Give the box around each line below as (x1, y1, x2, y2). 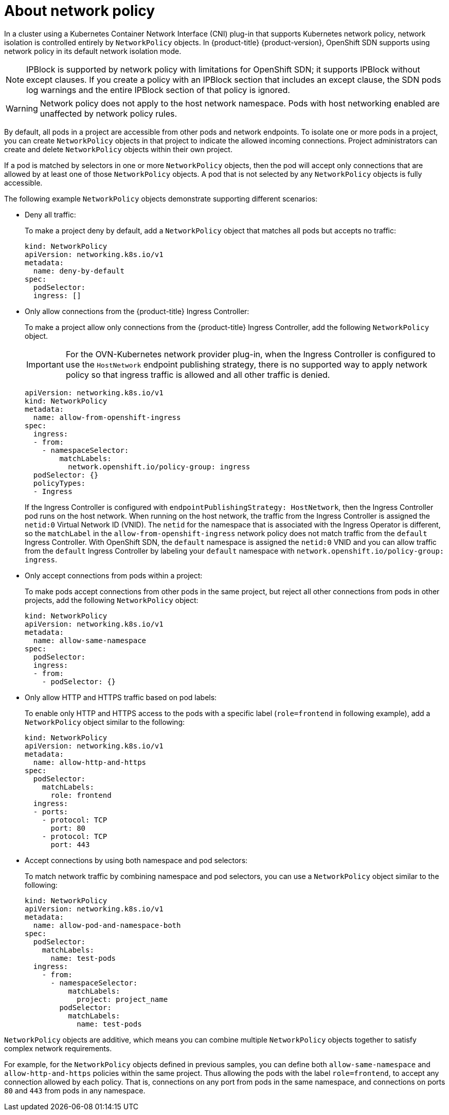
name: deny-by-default (33, 266, 124, 275)
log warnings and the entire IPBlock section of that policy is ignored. (26, 84, 290, 95)
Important (26, 359, 64, 370)
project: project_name (77, 995, 168, 1003)
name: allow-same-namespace (33, 636, 147, 645)
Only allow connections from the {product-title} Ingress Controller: (25, 306, 249, 316)
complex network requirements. (4, 1044, 112, 1053)
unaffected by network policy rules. (40, 108, 177, 119)
